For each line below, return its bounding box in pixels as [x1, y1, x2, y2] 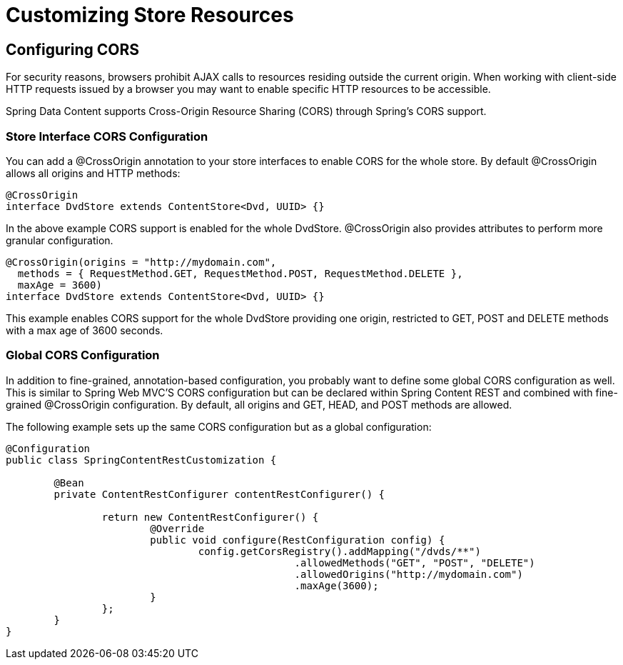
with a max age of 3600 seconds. [6, 324, 163, 336]
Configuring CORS [6, 40, 139, 59]
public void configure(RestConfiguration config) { [150, 534, 445, 546]
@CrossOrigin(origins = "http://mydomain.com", [6, 256, 277, 268]
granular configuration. [6, 234, 113, 246]
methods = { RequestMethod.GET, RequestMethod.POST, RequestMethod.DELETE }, [17, 267, 463, 279]
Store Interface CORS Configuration [6, 129, 208, 144]
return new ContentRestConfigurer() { [101, 511, 319, 523]
